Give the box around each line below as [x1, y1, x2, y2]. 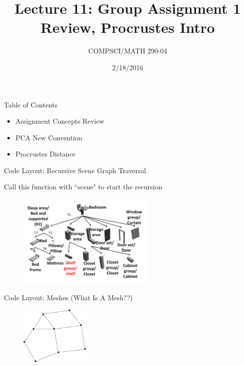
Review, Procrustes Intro [40, 17, 215, 37]
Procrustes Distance [15, 149, 76, 159]
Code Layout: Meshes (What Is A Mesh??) [4, 292, 133, 303]
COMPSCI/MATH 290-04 [88, 46, 167, 56]
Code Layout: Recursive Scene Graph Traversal [4, 165, 146, 175]
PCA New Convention [15, 132, 82, 142]
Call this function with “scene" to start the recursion [4, 182, 163, 192]
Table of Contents [4, 99, 57, 109]
